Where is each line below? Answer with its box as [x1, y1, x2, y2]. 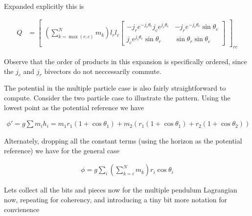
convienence [4, 204, 40, 214]
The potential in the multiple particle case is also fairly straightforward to [4, 83, 226, 93]
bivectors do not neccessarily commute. [44, 66, 161, 76]
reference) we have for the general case [4, 145, 119, 155]
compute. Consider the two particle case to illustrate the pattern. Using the [4, 93, 230, 102]
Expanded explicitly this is [4, 1, 84, 11]
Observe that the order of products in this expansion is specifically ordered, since [4, 56, 247, 67]
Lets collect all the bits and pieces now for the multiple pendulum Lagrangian [4, 185, 237, 195]
